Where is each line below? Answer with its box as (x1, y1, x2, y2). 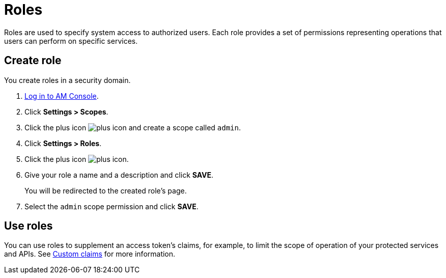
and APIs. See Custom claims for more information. (4, 249, 176, 259)
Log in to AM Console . (24, 91, 99, 100)
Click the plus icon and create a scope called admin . (24, 123, 241, 132)
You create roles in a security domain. (4, 75, 131, 85)
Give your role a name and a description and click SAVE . (24, 170, 214, 179)
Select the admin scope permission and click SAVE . (24, 202, 199, 211)
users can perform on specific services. (4, 36, 138, 45)
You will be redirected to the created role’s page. (24, 186, 187, 195)
